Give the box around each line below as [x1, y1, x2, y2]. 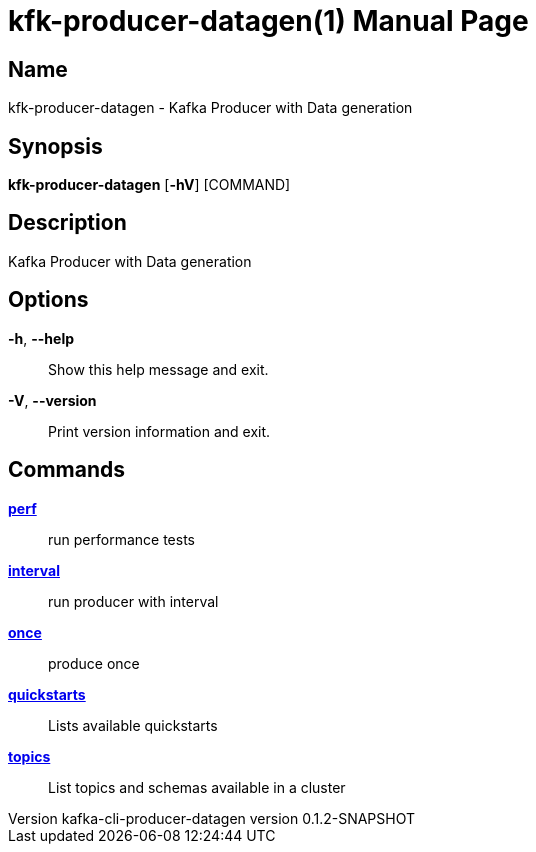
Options [8, 287, 89, 313]
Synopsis [8, 133, 103, 159]
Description [8, 210, 127, 236]
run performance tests [48, 530, 195, 548]
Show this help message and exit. [48, 360, 269, 378]
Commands [8, 457, 126, 483]
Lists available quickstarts [48, 716, 218, 734]
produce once [48, 654, 140, 672]
